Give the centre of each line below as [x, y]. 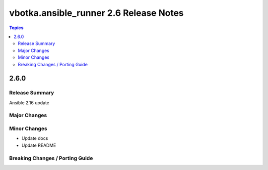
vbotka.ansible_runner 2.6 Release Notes [96, 13]
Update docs [35, 138]
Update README [39, 145]
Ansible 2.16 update [29, 103]
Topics [16, 28]
